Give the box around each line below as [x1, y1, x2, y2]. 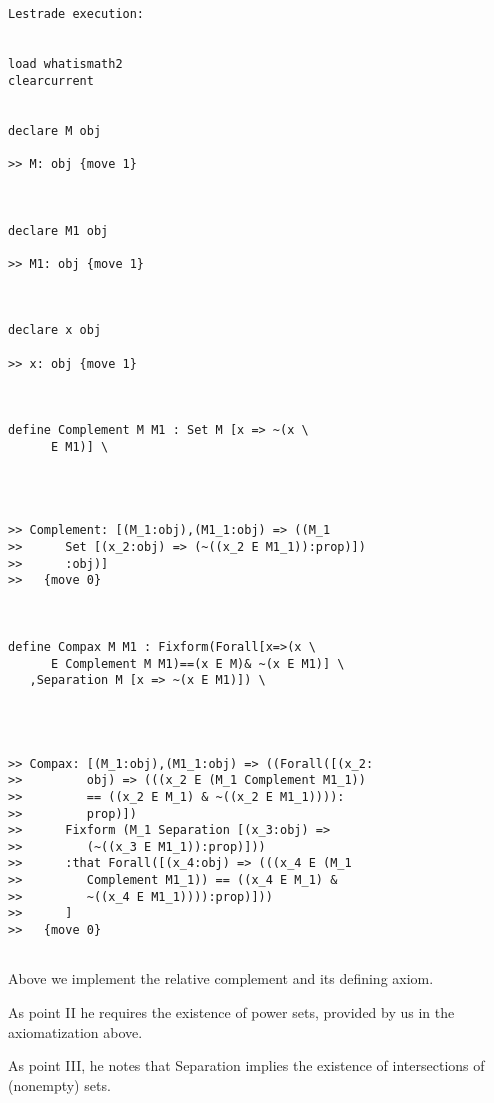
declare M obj [8, 123, 102, 138]
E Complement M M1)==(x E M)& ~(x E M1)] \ [50, 656, 345, 671]
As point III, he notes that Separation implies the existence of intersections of [8, 1055, 485, 1076]
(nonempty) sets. [8, 1074, 111, 1095]
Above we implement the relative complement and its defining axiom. [8, 968, 434, 989]
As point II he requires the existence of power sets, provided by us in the [8, 1002, 455, 1022]
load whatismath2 [8, 56, 123, 71]
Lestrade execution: [8, 7, 145, 21]
